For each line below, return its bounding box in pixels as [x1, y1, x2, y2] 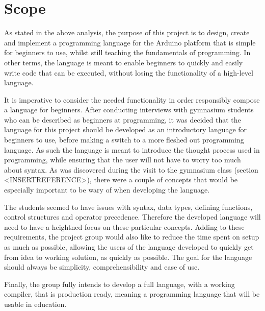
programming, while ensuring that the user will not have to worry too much [4, 154, 241, 165]
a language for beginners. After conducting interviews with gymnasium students [4, 104, 254, 115]
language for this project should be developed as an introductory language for [4, 124, 247, 135]
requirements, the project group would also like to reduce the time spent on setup [4, 231, 259, 242]
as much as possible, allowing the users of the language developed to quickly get [4, 242, 254, 252]
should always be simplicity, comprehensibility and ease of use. [4, 261, 200, 272]
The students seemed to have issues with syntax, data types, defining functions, [4, 201, 253, 212]
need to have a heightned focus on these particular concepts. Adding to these [4, 221, 245, 232]
